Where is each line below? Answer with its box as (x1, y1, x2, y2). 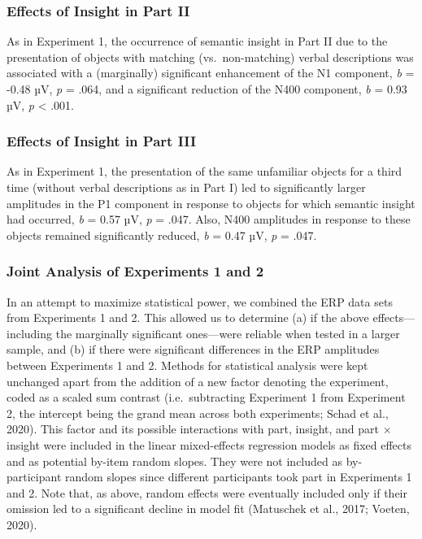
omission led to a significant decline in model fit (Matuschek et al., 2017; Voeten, (7, 500, 410, 517)
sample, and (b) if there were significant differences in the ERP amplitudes (7, 341, 380, 358)
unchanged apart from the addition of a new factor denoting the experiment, (7, 372, 389, 389)
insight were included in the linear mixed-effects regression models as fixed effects (7, 436, 412, 453)
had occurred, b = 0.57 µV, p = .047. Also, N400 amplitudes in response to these (7, 211, 411, 228)
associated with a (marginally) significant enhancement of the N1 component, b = (7, 64, 415, 81)
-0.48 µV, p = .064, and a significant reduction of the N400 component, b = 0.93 (7, 80, 407, 97)
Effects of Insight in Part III (7, 131, 197, 151)
